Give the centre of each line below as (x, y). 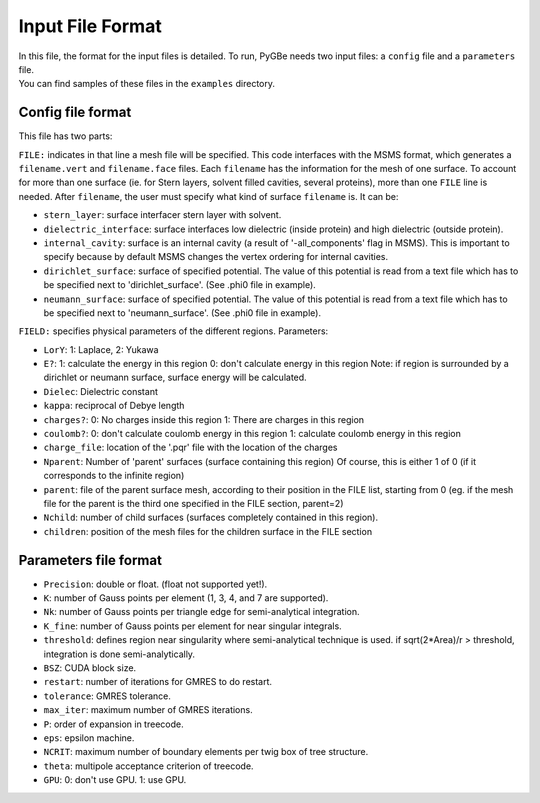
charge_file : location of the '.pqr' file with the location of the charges (190, 447)
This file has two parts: (65, 136)
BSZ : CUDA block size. (90, 668)
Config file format (75, 112)
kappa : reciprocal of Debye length (114, 406)
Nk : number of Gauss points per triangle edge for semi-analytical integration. (201, 612)
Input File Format (90, 26)
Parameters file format (90, 560)
